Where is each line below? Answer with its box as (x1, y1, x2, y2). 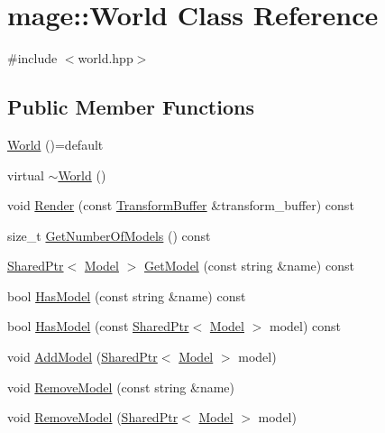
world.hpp (78, 49, 133, 68)
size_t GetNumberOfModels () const (7, 226, 211, 244)
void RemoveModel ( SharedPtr (7, 408, 179, 427)
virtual (7, 165, 44, 184)
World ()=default (7, 134, 104, 153)
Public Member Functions (7, 93, 254, 121)
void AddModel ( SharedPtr (7, 347, 158, 366)
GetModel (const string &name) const (143, 256, 354, 275)
